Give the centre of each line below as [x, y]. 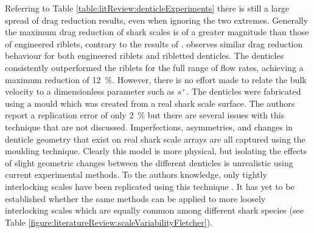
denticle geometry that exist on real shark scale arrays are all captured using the [155, 139]
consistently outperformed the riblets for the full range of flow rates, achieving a [154, 67]
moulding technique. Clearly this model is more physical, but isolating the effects [156, 151]
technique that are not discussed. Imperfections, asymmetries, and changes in [149, 127]
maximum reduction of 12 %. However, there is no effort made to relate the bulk [156, 79]
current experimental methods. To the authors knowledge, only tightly [136, 174]
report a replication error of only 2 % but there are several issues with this [145, 115]
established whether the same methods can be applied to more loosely [135, 198]
